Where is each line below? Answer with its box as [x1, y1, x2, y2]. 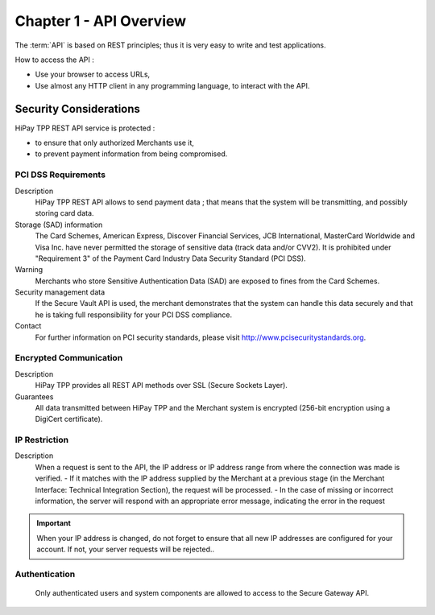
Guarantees [14, 391, 54, 402]
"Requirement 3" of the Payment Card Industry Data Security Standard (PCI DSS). [35, 254, 306, 263]
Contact [14, 321, 42, 331]
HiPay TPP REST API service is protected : [14, 123, 155, 133]
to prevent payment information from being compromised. [35, 149, 228, 159]
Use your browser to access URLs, [35, 69, 151, 80]
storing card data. [35, 208, 94, 218]
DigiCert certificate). [35, 415, 103, 424]
